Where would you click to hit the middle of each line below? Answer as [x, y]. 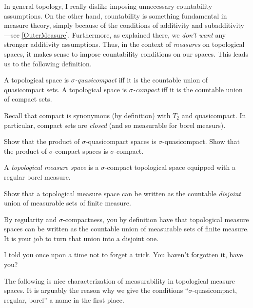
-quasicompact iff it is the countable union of [141, 80]
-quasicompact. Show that [201, 141]
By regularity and [30, 219]
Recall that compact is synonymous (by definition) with [87, 115]
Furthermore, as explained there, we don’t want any [149, 34]
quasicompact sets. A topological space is [65, 89]
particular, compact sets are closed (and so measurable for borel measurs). [115, 125]
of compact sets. [28, 99]
